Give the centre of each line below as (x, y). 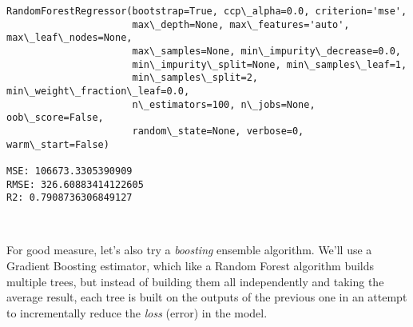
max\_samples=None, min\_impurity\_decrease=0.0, (266, 51)
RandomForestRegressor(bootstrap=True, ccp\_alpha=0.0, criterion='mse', (207, 11)
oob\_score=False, (55, 118)
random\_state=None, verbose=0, (218, 131)
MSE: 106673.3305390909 (69, 171)
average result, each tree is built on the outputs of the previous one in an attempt (207, 297)
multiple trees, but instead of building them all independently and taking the (195, 281)
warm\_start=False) (58, 144)
